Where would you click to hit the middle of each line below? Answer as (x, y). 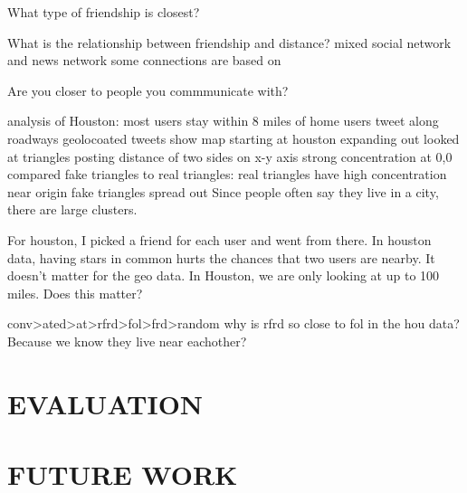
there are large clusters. (72, 209)
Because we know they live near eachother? (127, 341)
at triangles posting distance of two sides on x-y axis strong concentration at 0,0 (230, 156)
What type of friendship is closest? (104, 12)
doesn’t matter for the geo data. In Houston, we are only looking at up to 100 (224, 275)
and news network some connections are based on (144, 60)
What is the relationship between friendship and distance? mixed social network (229, 42)
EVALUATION (105, 403)
